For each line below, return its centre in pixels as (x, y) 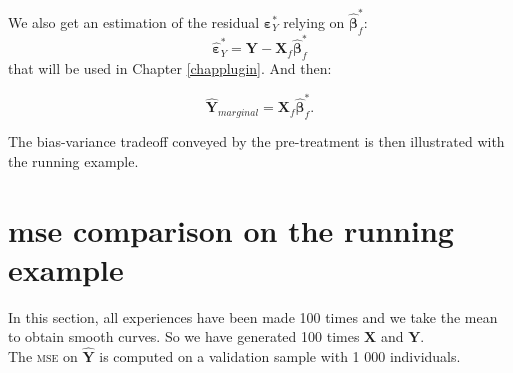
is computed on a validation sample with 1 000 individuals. (280, 356)
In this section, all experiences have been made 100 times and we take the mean (253, 316)
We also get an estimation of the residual (134, 21)
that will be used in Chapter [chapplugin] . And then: (170, 68)
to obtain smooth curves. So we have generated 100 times (184, 336)
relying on (314, 21)
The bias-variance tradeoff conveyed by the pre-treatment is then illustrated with (256, 141)
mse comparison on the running (231, 229)
